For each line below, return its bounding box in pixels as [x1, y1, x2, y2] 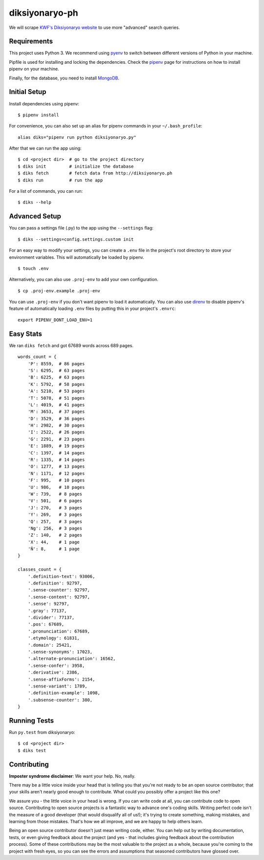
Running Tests [9, 716, 54, 725]
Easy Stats [9, 329, 43, 338]
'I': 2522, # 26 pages [27, 430, 85, 435]
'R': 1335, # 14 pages [27, 457, 85, 463]
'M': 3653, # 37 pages [27, 409, 85, 414]
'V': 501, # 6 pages [27, 498, 83, 504]
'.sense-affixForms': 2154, [27, 677, 95, 682]
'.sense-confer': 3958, [27, 662, 85, 668]
